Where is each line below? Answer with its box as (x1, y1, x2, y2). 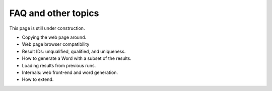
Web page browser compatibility (22, 41, 90, 47)
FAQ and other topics (9, 8, 99, 19)
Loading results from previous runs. (22, 62, 96, 68)
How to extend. (22, 76, 54, 82)
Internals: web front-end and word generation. (22, 69, 118, 75)
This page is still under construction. (9, 25, 85, 31)
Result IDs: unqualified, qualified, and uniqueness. (22, 48, 126, 54)
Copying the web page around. (22, 34, 87, 40)
